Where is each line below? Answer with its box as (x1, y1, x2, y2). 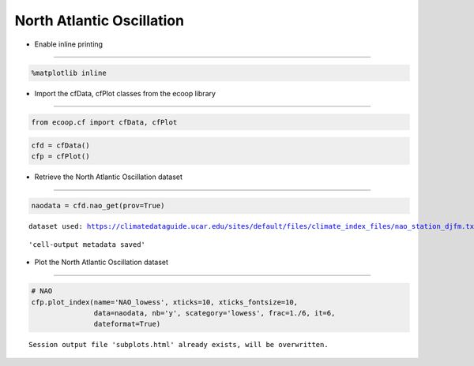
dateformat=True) (93, 319, 161, 329)
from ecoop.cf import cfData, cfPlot (31, 118, 178, 126)
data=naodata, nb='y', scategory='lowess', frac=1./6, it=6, (93, 308, 336, 317)
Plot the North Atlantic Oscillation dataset (34, 257, 169, 267)
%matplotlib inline (31, 68, 107, 77)
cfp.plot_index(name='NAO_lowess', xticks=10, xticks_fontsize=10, (31, 297, 299, 307)
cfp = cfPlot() (31, 152, 90, 161)
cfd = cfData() (31, 141, 90, 150)
